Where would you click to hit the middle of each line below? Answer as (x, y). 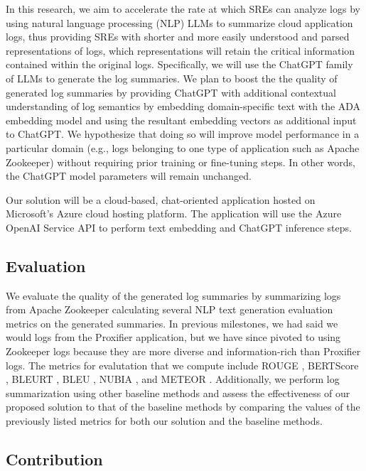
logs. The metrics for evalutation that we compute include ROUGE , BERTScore (182, 365)
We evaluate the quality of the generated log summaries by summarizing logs (173, 295)
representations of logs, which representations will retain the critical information (181, 50)
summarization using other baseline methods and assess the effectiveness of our (178, 392)
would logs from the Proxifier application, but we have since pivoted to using (173, 337)
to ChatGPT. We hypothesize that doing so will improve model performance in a (183, 134)
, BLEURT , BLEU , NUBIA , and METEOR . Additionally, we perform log (173, 379)
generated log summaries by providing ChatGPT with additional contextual (171, 92)
